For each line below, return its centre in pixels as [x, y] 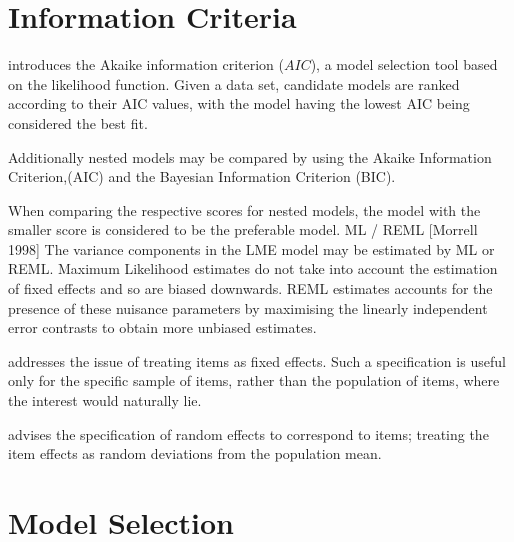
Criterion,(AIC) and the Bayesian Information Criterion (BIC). [202, 176]
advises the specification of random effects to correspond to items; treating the [248, 433]
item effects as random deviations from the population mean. [195, 453]
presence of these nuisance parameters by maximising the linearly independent [248, 307]
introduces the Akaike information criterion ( [146, 64]
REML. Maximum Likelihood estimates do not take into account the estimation [253, 268]
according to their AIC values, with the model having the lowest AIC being [239, 103]
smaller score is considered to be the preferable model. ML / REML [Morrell [243, 229]
